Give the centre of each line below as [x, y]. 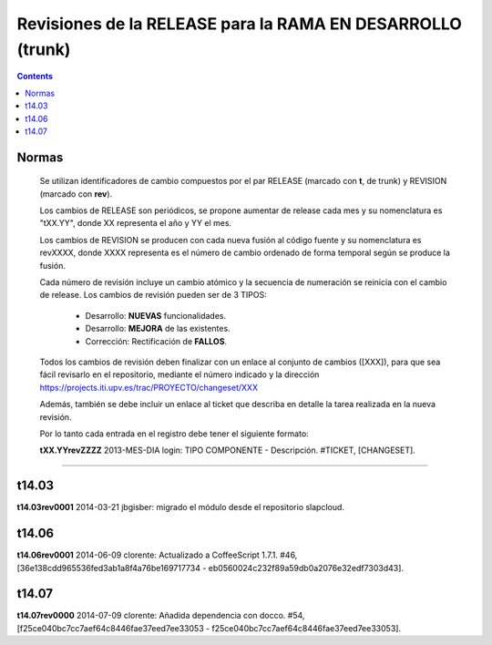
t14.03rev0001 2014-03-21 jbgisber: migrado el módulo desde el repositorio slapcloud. [181, 507]
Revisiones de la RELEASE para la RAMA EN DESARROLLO [239, 24]
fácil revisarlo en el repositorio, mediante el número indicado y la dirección [179, 374]
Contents [35, 77]
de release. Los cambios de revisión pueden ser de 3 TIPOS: [154, 295]
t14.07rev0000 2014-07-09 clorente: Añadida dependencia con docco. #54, [161, 616]
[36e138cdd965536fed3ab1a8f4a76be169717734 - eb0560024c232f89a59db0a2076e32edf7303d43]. [210, 568]
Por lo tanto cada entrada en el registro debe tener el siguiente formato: [174, 434]
